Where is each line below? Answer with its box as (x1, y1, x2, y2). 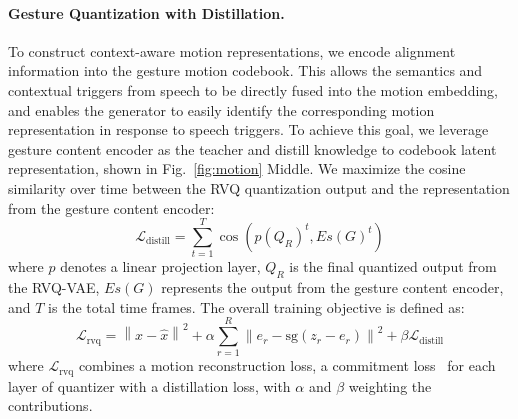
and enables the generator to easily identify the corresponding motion (8, 99, 435, 120)
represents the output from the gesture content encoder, (161, 277, 504, 298)
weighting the (348, 375, 432, 396)
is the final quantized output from (289, 256, 497, 277)
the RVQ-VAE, (8, 277, 100, 298)
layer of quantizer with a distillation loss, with (8, 375, 291, 396)
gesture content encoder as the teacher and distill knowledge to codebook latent (8, 138, 497, 159)
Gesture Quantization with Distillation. (8, 2, 285, 23)
